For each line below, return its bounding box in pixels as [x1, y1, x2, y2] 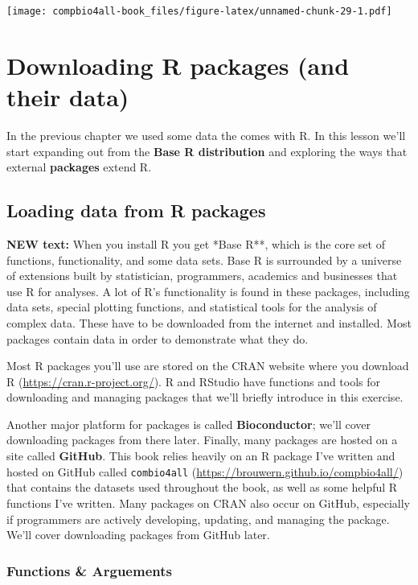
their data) [6, 80, 129, 113]
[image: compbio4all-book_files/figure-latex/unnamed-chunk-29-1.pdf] [6, 6, 392, 17]
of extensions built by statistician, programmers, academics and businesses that [6, 267, 398, 284]
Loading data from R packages [6, 198, 266, 223]
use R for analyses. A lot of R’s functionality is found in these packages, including [6, 282, 410, 299]
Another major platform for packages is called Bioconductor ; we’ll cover [6, 415, 371, 432]
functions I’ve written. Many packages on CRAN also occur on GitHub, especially [6, 494, 410, 511]
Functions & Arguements [6, 560, 172, 580]
